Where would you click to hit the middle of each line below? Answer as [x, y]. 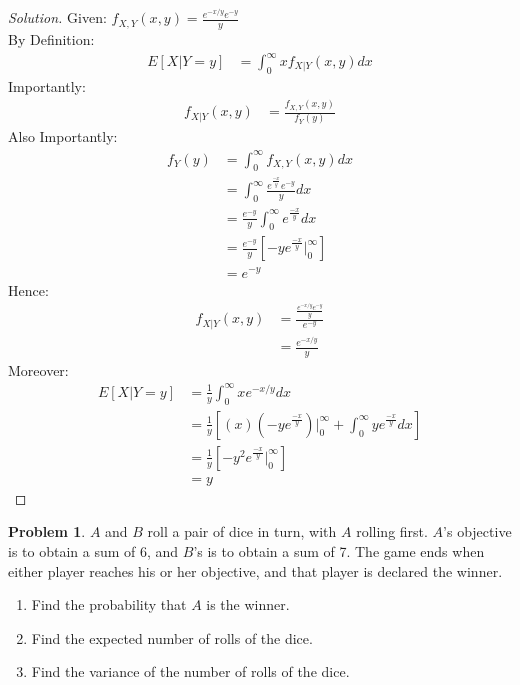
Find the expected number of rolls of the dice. [172, 637]
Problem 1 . [47, 531]
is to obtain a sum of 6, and [93, 551]
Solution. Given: [57, 17]
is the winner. [248, 604]
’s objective [477, 531]
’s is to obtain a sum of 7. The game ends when [339, 551]
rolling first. [392, 531]
